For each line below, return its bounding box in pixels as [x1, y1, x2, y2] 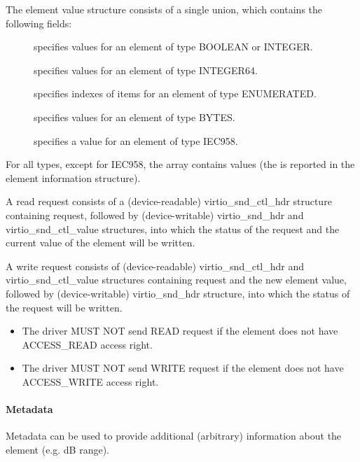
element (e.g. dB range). [6, 442, 109, 456]
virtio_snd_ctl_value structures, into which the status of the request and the [6, 221, 340, 236]
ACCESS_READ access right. [22, 337, 153, 351]
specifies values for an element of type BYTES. [34, 109, 235, 124]
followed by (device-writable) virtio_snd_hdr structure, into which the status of [6, 286, 350, 300]
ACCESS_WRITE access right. [22, 374, 159, 388]
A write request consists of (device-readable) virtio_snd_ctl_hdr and [6, 258, 305, 273]
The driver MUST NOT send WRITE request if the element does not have [22, 360, 344, 375]
